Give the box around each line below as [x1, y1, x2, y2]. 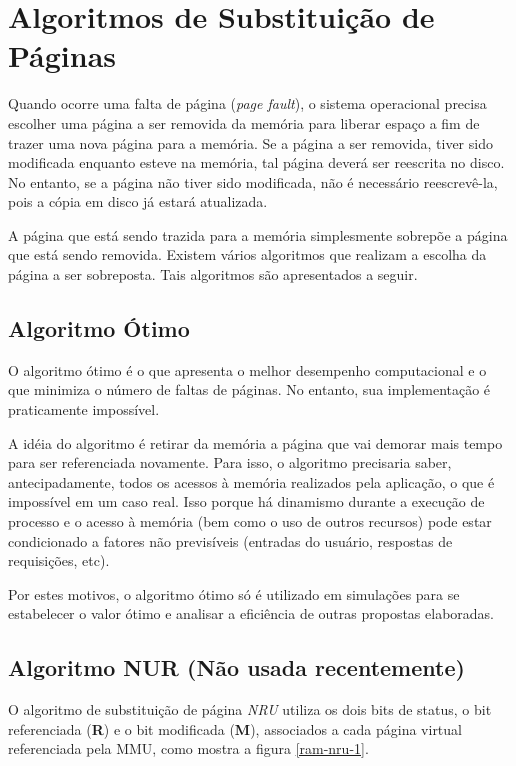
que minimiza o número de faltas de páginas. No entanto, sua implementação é [8, 379, 491, 400]
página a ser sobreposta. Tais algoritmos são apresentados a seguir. [8, 264, 418, 285]
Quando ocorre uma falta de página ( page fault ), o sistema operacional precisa [8, 93, 487, 114]
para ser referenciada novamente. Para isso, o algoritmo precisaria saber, [8, 452, 452, 473]
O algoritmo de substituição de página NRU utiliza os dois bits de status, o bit [8, 699, 492, 720]
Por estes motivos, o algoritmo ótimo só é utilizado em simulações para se [8, 583, 460, 604]
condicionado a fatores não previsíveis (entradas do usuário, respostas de [8, 530, 453, 551]
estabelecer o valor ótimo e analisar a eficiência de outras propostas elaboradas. [8, 603, 494, 624]
